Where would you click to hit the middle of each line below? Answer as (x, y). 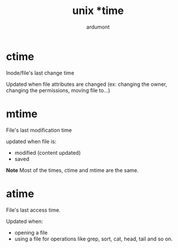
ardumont (98, 27)
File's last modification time (39, 130)
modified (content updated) (48, 152)
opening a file (31, 232)
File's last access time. (33, 210)
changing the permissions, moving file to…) (58, 90)
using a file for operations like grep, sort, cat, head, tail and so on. (94, 239)
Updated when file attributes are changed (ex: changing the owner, (87, 84)
